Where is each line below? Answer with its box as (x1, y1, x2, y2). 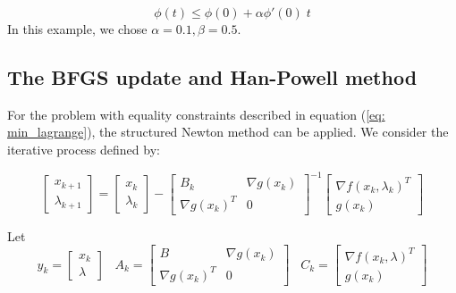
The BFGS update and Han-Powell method (7, 63, 418, 90)
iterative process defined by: (7, 139, 160, 158)
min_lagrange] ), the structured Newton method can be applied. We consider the (7, 122, 449, 141)
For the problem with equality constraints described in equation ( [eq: (7, 105, 385, 123)
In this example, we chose (7, 20, 148, 38)
